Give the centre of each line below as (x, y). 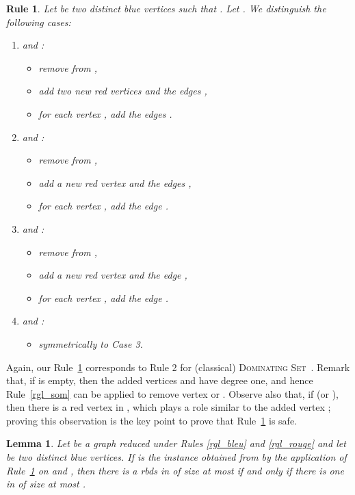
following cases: (39, 22)
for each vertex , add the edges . (105, 113)
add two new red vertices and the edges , (123, 91)
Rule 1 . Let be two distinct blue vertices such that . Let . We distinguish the (166, 8)
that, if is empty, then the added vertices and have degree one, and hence (160, 380)
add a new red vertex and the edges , (115, 182)
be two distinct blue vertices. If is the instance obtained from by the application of (176, 457)
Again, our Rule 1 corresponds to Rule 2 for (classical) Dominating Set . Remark (178, 367)
